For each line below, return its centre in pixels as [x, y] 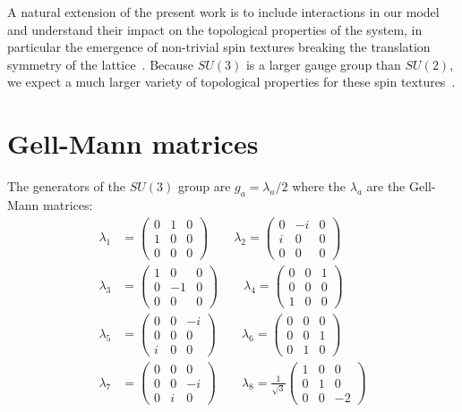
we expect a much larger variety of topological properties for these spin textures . [231, 82]
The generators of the [66, 186]
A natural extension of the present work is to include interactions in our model [223, 12]
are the [386, 186]
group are [204, 186]
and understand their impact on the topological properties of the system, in [215, 29]
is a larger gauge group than [323, 64]
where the [319, 186]
